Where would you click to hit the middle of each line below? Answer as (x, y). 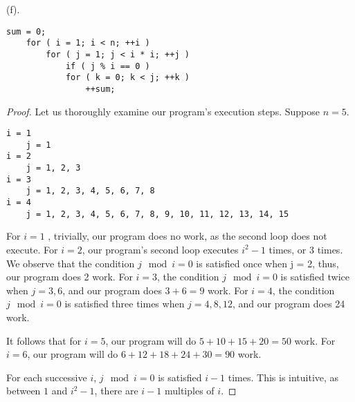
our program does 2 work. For (70, 277)
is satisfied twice (315, 277)
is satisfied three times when (125, 304)
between (24, 391)
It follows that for (44, 340)
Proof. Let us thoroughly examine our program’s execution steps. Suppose (163, 111)
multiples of (189, 391)
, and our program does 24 (289, 304)
